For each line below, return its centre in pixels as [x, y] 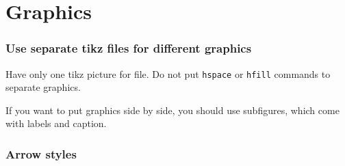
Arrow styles [41, 153]
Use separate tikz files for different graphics [129, 48]
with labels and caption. [56, 123]
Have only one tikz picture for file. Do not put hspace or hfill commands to [168, 73]
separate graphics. [43, 87]
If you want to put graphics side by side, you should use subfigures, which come [172, 110]
